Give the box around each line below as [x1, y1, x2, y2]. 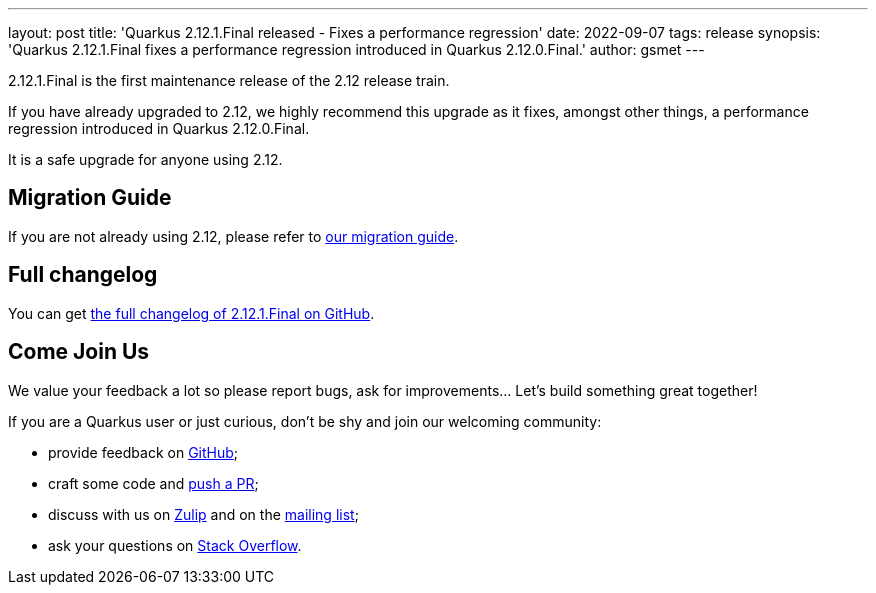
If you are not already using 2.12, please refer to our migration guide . [8, 227, 459, 245]
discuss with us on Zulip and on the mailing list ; [48, 505, 359, 523]
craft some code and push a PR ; [48, 474, 259, 492]
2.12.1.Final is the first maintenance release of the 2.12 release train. [8, 72, 450, 89]
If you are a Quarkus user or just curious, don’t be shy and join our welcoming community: [8, 412, 602, 430]
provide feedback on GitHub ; [48, 443, 239, 461]
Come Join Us [8, 339, 150, 365]
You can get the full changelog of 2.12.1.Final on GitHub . [8, 304, 375, 322]
